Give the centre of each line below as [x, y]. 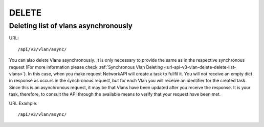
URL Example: [23, 103]
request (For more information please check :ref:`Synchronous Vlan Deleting [86, 67]
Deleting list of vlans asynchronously [71, 26]
